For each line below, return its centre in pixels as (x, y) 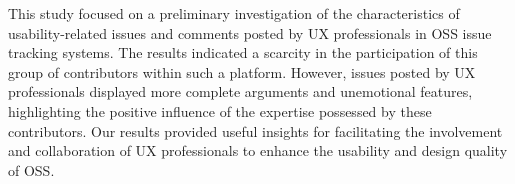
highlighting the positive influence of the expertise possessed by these (220, 110)
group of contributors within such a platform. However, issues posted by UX (242, 71)
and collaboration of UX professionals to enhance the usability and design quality (258, 150)
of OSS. (31, 169)
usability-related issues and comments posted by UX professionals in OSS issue (250, 32)
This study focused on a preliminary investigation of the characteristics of (234, 13)
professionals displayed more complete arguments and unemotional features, (240, 91)
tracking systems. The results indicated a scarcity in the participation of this (243, 52)
